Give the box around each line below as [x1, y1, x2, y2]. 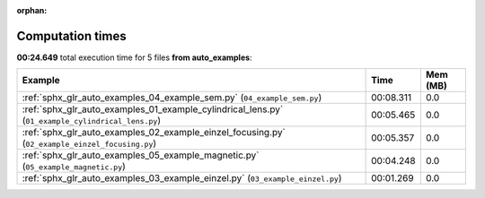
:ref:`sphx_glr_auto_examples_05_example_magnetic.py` [22, 149, 260, 161]
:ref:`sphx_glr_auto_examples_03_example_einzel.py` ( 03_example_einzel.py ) [22, 172, 342, 185]
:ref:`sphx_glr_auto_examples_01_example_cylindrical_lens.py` [22, 103, 284, 116]
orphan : [16, 5, 48, 15]
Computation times [16, 28, 127, 44]
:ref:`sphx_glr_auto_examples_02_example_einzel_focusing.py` [22, 126, 287, 139]
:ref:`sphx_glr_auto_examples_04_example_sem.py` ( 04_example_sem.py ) [22, 91, 322, 104]
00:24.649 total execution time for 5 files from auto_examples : [16, 52, 252, 63]
